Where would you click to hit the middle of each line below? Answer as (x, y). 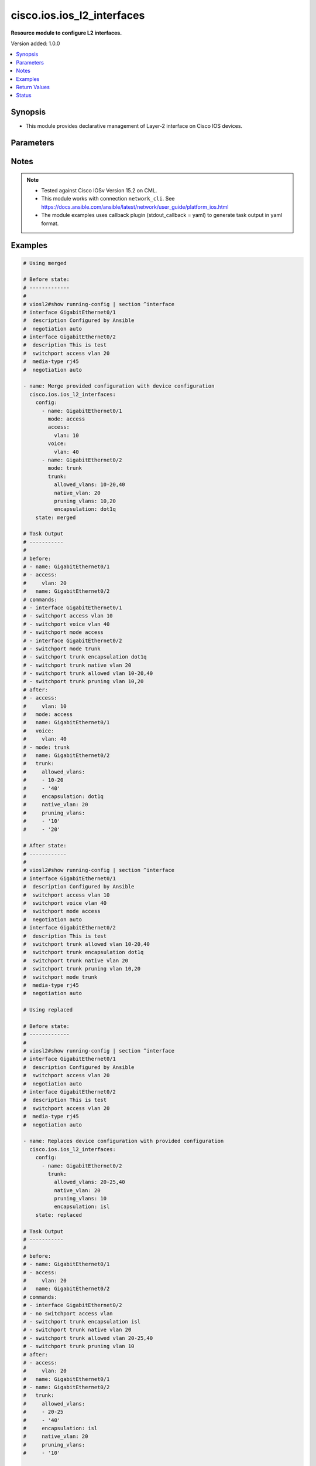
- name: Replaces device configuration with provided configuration (123, 1141)
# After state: (45, 846)
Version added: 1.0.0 (35, 43)
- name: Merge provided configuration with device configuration (119, 386)
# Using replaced (48, 1010)
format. (50, 223)
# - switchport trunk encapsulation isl (82, 1321)
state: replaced (59, 1215)
